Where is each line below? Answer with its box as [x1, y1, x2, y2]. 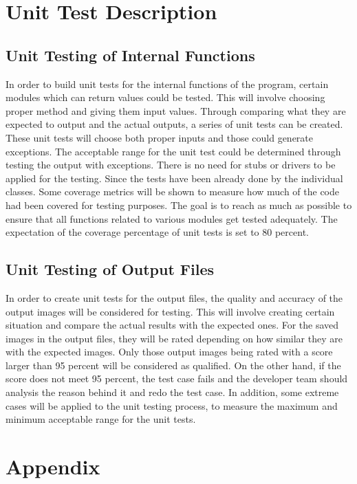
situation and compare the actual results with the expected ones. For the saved [6, 318, 339, 332]
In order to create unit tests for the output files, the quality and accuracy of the [6, 290, 343, 305]
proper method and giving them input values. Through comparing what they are [6, 103, 346, 118]
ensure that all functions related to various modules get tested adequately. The [6, 211, 338, 225]
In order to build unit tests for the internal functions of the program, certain [6, 76, 329, 91]
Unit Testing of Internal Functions [6, 44, 255, 65]
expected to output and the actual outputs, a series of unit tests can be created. [6, 117, 343, 131]
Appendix [6, 452, 100, 481]
